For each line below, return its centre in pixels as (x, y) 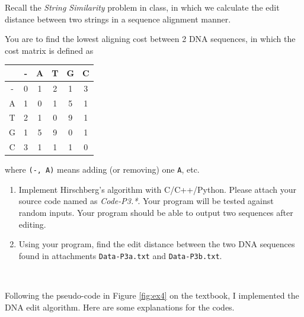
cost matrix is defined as (49, 50)
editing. (32, 224)
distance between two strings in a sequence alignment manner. (118, 19)
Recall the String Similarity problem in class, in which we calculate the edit (142, 7)
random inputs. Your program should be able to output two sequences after (156, 213)
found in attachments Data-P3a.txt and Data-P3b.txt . (120, 255)
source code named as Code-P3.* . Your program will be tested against (146, 201)
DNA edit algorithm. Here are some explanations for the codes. (120, 307)
